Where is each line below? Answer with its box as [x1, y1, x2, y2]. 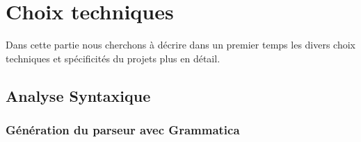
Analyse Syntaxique [6, 85, 151, 106]
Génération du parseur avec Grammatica [6, 121, 240, 139]
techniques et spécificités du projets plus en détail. [6, 51, 220, 65]
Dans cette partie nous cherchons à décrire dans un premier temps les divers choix [6, 37, 356, 52]
